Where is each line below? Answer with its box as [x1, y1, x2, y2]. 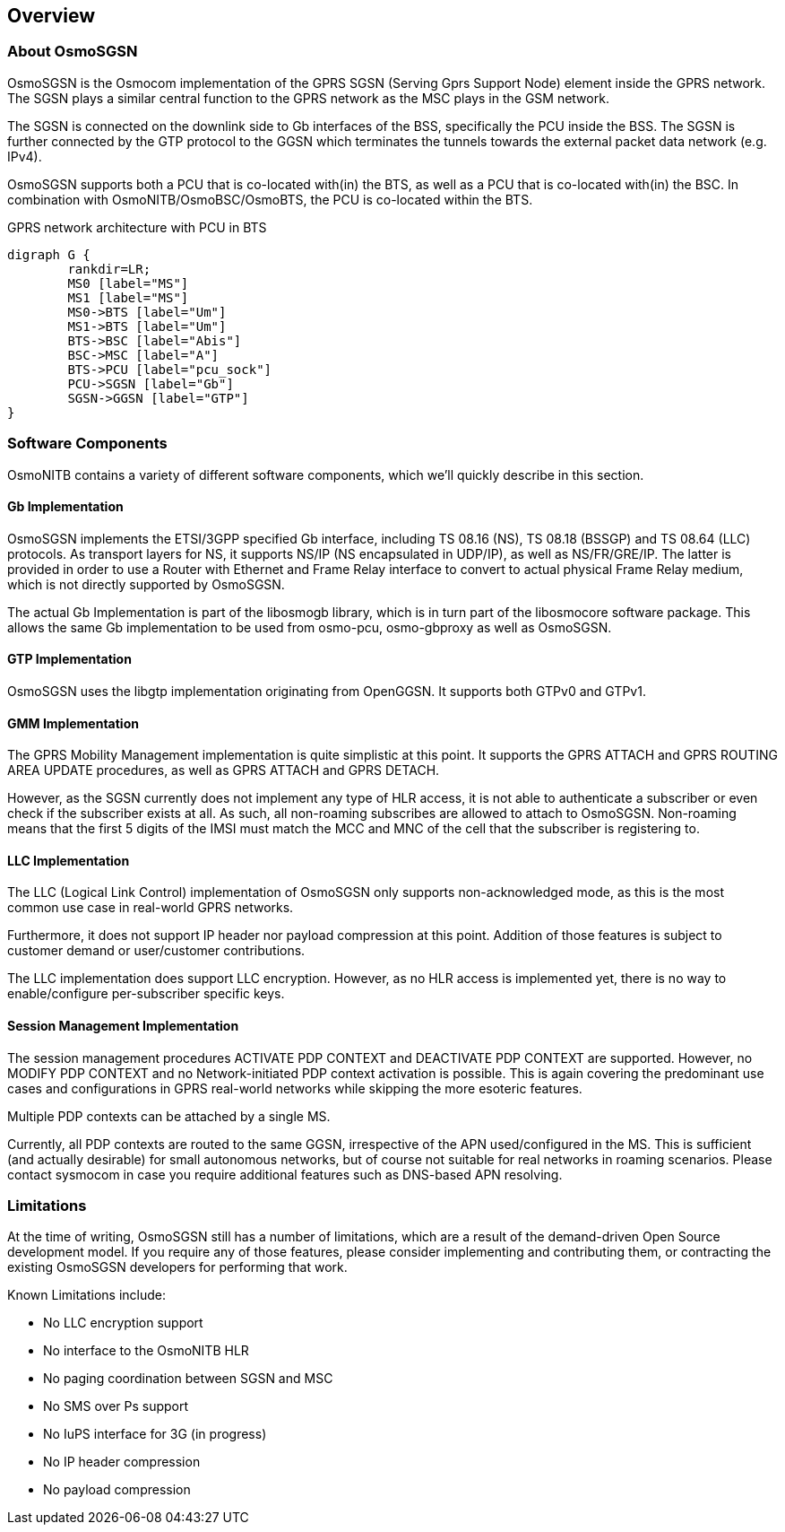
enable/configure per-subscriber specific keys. [7, 986, 285, 1002]
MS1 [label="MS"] [67, 290, 189, 305]
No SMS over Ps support [43, 1398, 189, 1414]
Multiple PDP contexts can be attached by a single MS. [7, 1108, 331, 1124]
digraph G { [7, 247, 91, 262]
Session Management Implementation [7, 1018, 239, 1034]
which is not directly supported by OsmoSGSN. [7, 576, 285, 592]
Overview [7, 4, 96, 27]
